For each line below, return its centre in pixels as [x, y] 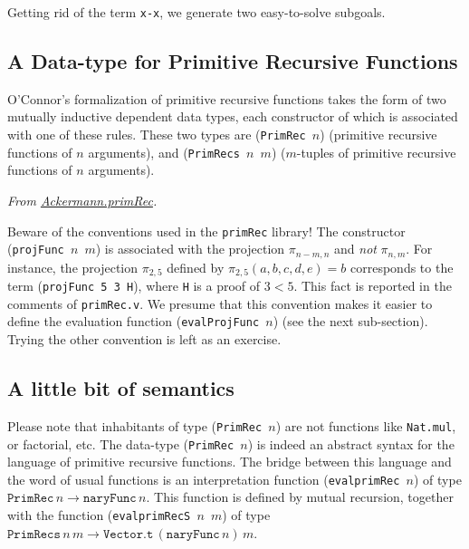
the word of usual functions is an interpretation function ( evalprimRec [204, 479]
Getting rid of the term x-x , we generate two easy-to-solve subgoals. [196, 12]
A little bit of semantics [121, 388]
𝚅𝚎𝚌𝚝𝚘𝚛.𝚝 [128, 534]
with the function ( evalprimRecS [99, 515]
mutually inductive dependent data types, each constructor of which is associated [233, 116]
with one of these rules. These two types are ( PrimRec [157, 135]
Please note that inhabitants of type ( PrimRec [135, 425]
